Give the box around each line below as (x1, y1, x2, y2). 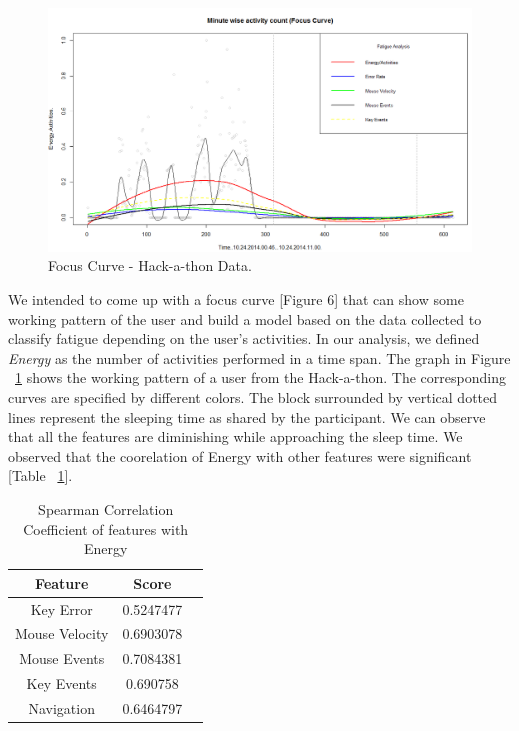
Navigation (28, 698, 95, 718)
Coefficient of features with (23, 518, 189, 539)
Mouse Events (19, 648, 105, 669)
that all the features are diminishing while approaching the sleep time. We (8, 426, 463, 447)
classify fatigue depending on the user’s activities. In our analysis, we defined (8, 328, 480, 349)
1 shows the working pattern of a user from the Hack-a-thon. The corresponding (15, 367, 506, 388)
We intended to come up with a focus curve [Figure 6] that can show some (8, 289, 464, 310)
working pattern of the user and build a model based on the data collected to (8, 308, 482, 329)
